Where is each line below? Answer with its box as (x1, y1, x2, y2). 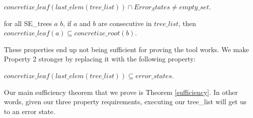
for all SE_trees (4, 18, 52, 28)
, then (178, 18, 196, 28)
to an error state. (4, 106, 56, 116)
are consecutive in (98, 18, 152, 28)
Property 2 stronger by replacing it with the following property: (4, 54, 196, 64)
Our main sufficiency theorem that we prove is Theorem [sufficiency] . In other (4, 87, 238, 97)
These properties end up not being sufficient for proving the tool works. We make (4, 44, 249, 54)
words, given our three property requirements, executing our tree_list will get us (4, 96, 247, 107)
